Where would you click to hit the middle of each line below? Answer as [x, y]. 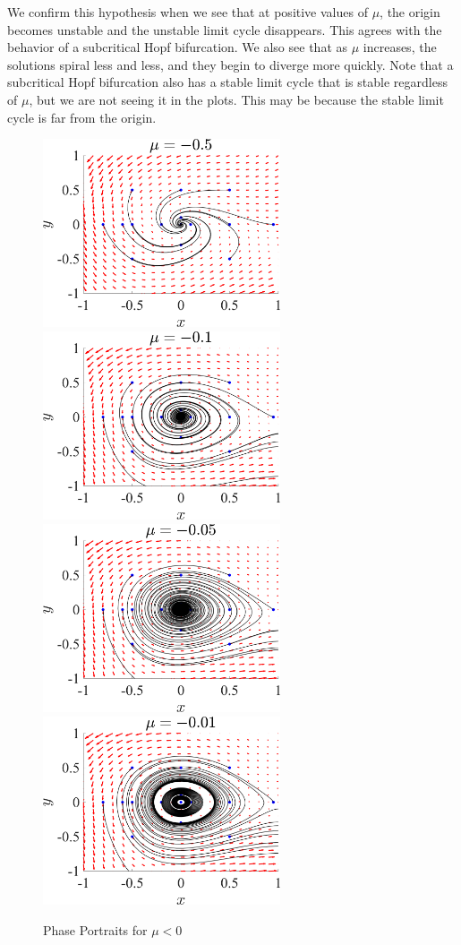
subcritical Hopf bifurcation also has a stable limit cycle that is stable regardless [227, 82]
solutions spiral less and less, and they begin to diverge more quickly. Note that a [230, 64]
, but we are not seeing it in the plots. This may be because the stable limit [236, 99]
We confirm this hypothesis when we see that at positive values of [188, 12]
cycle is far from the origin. [82, 117]
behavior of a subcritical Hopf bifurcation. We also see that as [178, 47]
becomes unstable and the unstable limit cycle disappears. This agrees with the [225, 29]
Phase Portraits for [95, 929]
